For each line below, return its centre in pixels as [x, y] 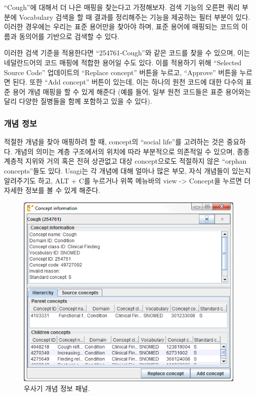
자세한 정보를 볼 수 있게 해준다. [52, 190]
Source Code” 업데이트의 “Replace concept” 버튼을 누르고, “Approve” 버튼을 [121, 72]
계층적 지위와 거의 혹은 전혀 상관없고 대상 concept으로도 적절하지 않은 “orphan [125, 161]
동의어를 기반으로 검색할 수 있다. [69, 36]
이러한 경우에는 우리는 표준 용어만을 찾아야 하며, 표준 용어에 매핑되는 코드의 [122, 26]
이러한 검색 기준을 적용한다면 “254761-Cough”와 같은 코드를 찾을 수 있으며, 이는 [127, 53]
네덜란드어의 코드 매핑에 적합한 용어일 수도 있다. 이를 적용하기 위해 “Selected [123, 62]
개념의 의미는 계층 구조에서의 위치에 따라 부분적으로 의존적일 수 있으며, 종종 [132, 151]
